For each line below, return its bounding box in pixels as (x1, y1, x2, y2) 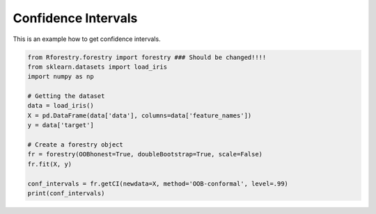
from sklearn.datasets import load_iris (27, 63, 167, 71)
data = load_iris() (27, 101, 94, 110)
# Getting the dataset (27, 92, 105, 100)
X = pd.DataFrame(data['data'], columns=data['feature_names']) (27, 111, 252, 120)
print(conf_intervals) (27, 190, 105, 197)
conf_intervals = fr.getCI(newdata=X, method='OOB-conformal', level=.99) (27, 179, 289, 188)
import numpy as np (27, 73, 94, 81)
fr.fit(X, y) (27, 160, 72, 168)
